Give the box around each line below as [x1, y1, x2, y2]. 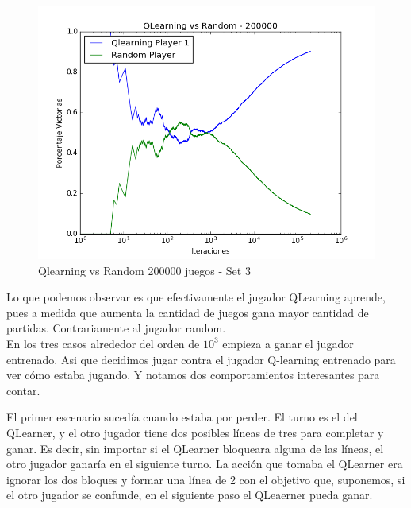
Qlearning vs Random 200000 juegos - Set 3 [38, 262, 251, 278]
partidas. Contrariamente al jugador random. [6, 320, 226, 336]
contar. [6, 382, 40, 398]
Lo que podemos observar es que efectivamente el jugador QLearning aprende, [6, 289, 386, 305]
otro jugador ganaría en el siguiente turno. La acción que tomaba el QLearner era [6, 456, 403, 472]
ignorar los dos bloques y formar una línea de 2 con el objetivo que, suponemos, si [6, 471, 405, 487]
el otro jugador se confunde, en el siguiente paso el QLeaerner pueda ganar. [6, 487, 373, 503]
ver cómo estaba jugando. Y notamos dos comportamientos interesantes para [6, 366, 380, 383]
